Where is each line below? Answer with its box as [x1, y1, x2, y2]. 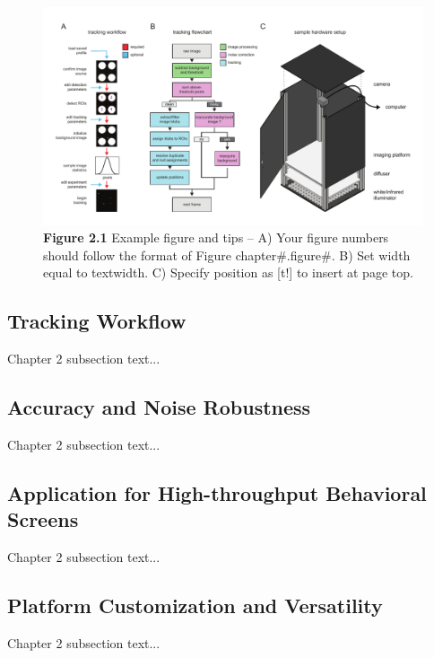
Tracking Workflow [7, 307, 187, 335]
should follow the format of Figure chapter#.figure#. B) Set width [43, 245, 411, 264]
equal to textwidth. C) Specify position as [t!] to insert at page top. [43, 263, 413, 282]
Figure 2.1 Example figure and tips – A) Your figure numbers [43, 228, 389, 247]
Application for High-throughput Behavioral [7, 479, 427, 506]
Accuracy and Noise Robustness [7, 393, 311, 421]
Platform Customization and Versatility [7, 592, 383, 619]
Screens [7, 505, 79, 533]
